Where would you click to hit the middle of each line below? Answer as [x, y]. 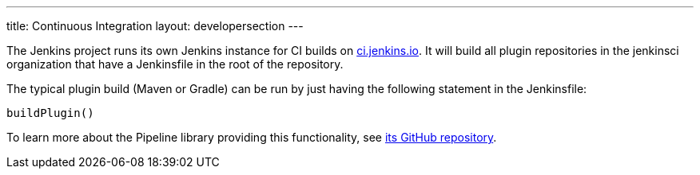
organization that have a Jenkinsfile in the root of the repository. [175, 64]
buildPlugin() [50, 113]
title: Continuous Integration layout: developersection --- [155, 26]
